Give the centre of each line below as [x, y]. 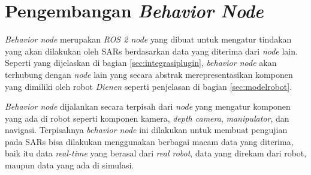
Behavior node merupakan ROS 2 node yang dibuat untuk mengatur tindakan [148, 39]
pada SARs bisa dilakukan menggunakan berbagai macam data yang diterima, [149, 141]
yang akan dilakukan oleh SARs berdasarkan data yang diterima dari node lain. [151, 51]
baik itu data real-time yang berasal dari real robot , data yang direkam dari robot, [156, 153]
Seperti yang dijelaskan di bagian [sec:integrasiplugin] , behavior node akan [141, 63]
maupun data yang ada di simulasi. [70, 165]
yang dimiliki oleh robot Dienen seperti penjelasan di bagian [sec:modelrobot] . [149, 86]
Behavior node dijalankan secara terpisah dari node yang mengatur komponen [148, 106]
